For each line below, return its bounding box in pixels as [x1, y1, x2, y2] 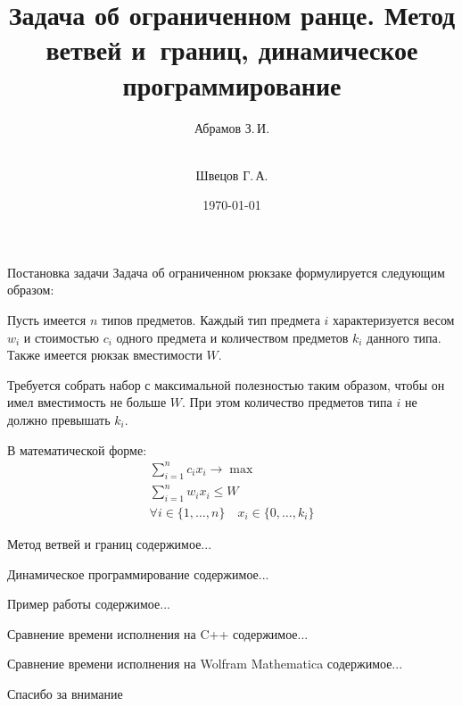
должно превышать [7, 411, 111, 429]
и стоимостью [23, 328, 100, 346]
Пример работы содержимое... [7, 594, 170, 613]
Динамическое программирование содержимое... [7, 564, 269, 583]
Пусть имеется [7, 311, 87, 329]
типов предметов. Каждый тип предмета [101, 311, 320, 329]
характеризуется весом [333, 311, 455, 329]
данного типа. [367, 328, 441, 346]
